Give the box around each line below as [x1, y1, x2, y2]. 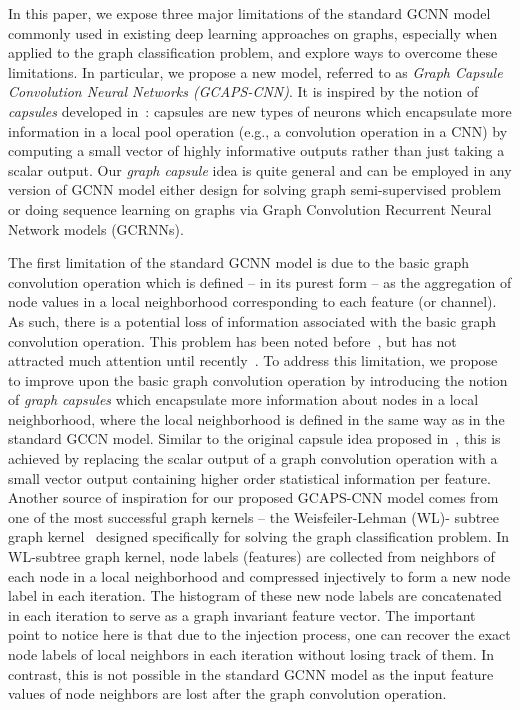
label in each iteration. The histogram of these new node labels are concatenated [8, 585, 502, 606]
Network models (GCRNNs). [8, 218, 184, 239]
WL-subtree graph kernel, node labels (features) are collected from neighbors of [8, 546, 495, 567]
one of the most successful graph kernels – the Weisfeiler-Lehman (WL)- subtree [8, 506, 500, 527]
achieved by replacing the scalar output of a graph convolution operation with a [8, 448, 498, 469]
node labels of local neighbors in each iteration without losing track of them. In [8, 644, 495, 664]
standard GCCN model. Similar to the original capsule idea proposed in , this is [8, 428, 501, 449]
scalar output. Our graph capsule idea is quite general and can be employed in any [8, 159, 512, 180]
